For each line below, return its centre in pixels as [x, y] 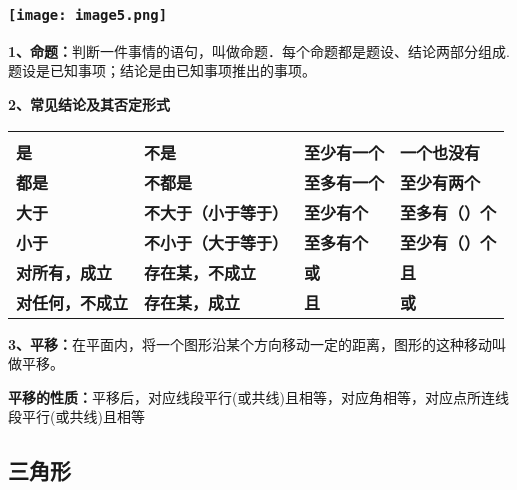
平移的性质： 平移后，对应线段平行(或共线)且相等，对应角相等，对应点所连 [251, 396]
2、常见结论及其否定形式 [89, 103]
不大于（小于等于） [216, 212]
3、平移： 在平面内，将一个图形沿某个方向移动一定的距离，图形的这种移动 [250, 343]
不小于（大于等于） [216, 242]
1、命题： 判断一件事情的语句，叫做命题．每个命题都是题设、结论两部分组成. [259, 50]
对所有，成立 [64, 272]
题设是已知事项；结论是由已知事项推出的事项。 [162, 70]
